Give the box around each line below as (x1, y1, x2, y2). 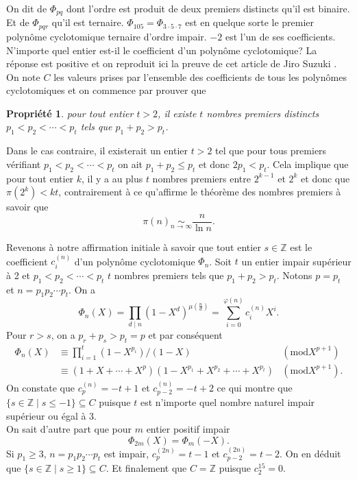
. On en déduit (280, 446, 341, 460)
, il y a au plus (82, 171, 143, 185)
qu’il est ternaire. (51, 15, 124, 29)
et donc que (301, 171, 350, 185)
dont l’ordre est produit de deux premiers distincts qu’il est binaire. (66, 1, 350, 15)
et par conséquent (148, 328, 223, 342)
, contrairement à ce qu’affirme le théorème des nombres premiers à (58, 184, 341, 199)
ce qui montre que (217, 380, 293, 394)
